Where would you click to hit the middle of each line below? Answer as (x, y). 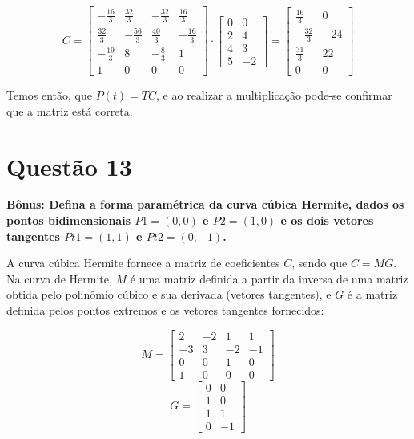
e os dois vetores (327, 220)
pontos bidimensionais (68, 220)
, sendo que (320, 263)
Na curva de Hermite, (59, 278)
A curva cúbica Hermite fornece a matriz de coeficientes (143, 263)
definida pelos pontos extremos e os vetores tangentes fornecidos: (165, 310)
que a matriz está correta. (70, 110)
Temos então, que (50, 95)
